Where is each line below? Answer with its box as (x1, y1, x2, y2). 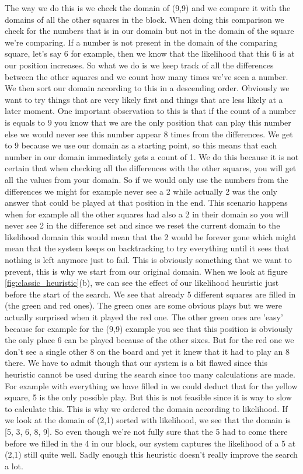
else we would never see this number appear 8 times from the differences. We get (5, 127, 293, 140)
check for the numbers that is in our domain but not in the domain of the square (5, 25, 294, 37)
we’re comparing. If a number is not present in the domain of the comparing (5, 36, 278, 48)
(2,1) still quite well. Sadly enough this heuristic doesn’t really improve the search (5, 448, 298, 461)
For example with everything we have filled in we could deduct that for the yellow (5, 379, 298, 392)
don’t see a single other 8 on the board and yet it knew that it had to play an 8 (5, 345, 290, 357)
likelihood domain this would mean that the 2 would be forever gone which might (5, 230, 297, 243)
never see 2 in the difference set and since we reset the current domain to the (5, 219, 280, 231)
